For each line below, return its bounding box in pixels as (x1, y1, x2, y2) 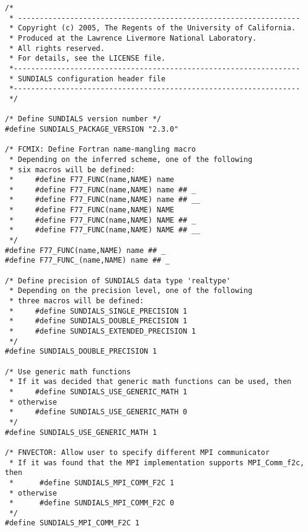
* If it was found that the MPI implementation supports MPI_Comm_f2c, (9, 458, 304, 467)
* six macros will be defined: (9, 165, 135, 174)
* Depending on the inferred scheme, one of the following (9, 155, 253, 164)
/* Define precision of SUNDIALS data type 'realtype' (5, 276, 231, 285)
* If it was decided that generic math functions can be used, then (9, 377, 292, 386)
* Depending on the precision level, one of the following (9, 286, 253, 295)
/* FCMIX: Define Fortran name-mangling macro (5, 145, 196, 154)
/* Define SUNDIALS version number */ (5, 115, 161, 124)
